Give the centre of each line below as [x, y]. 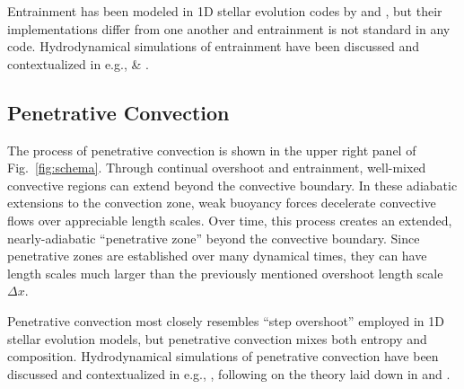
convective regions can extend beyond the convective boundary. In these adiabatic [232, 185]
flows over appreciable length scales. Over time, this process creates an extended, [230, 220]
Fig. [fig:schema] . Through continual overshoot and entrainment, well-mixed [217, 168]
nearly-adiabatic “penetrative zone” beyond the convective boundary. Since [214, 238]
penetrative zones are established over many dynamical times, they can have [217, 256]
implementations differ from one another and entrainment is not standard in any [229, 28]
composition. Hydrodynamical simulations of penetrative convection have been [223, 356]
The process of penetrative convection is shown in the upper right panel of [212, 150]
